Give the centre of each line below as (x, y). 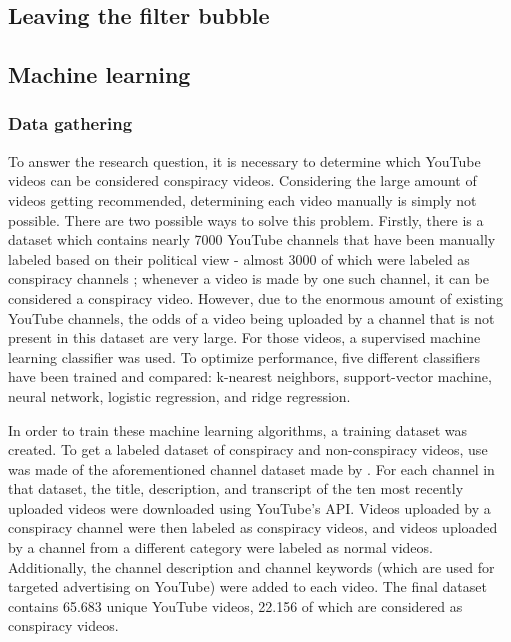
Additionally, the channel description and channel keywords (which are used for (251, 566)
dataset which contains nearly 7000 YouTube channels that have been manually (252, 239)
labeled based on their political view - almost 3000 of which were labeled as (239, 258)
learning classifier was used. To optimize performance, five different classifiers (244, 356)
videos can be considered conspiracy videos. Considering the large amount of (242, 180)
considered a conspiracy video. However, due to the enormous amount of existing (256, 297)
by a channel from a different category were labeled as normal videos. (220, 547)
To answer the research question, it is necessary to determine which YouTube (244, 160)
